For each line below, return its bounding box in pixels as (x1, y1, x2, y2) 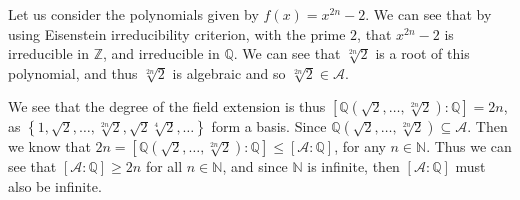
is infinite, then (307, 156, 400, 177)
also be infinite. (8, 175, 102, 196)
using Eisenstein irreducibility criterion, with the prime (8, 23, 346, 44)
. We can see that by (365, 4, 492, 24)
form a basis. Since (211, 116, 327, 137)
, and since (222, 156, 288, 177)
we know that (8, 136, 91, 157)
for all (145, 156, 183, 177)
